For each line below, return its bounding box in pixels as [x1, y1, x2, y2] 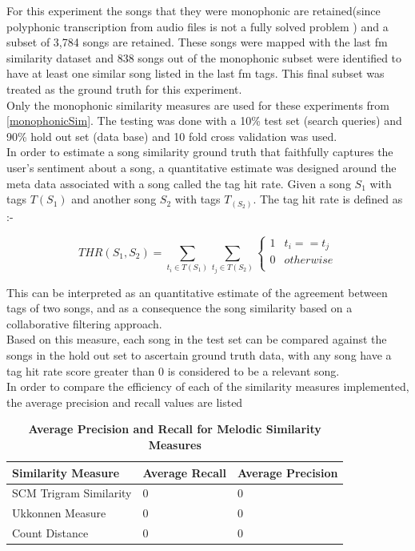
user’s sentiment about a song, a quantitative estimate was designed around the [6, 159, 397, 175]
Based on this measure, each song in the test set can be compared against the [6, 331, 387, 348]
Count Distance [12, 525, 89, 541]
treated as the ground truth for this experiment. [6, 80, 242, 97]
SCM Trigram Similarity [12, 485, 132, 501]
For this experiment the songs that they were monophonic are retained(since [6, 2, 381, 18]
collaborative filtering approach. [6, 315, 162, 332]
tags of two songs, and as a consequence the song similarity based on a [6, 300, 353, 316]
